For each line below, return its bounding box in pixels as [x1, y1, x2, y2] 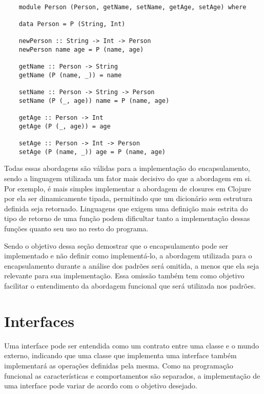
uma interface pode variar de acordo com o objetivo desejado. [4, 380, 197, 391]
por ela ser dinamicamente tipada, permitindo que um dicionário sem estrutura [4, 193, 253, 204]
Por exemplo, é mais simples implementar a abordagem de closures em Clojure [4, 183, 251, 193]
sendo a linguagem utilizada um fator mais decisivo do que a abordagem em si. [4, 173, 252, 184]
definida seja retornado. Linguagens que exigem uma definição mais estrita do [4, 203, 248, 213]
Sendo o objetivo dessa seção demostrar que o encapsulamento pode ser [4, 240, 228, 251]
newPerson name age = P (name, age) [18, 46, 144, 53]
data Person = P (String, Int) [18, 20, 126, 28]
